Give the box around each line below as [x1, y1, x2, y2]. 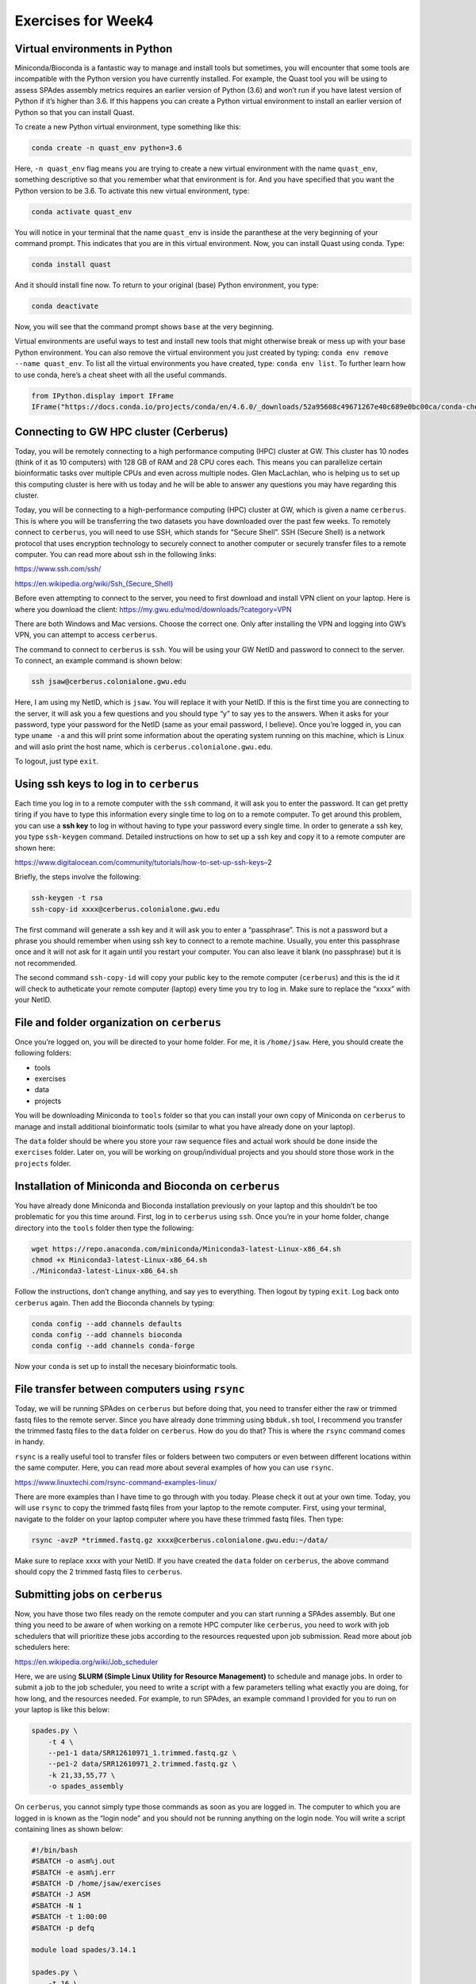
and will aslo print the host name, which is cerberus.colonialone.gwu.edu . [14, 742, 273, 752]
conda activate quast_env [31, 207, 132, 216]
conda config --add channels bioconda [31, 1330, 182, 1340]
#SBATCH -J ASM [31, 1890, 90, 1899]
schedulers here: [14, 1643, 71, 1652]
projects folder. [14, 1159, 71, 1168]
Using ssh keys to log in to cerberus [14, 777, 200, 790]
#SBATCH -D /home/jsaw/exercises [31, 1879, 162, 1888]
